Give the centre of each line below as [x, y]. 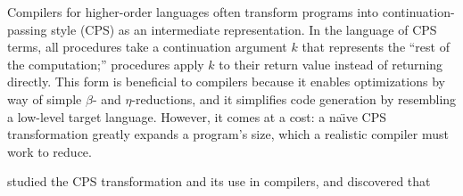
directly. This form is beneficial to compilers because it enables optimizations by [226, 82]
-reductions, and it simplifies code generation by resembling [294, 98]
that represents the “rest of [376, 47]
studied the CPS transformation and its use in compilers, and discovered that [219, 181]
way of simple [45, 98]
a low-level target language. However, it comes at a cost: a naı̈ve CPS [197, 116]
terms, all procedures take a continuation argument [147, 47]
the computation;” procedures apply [106, 64]
